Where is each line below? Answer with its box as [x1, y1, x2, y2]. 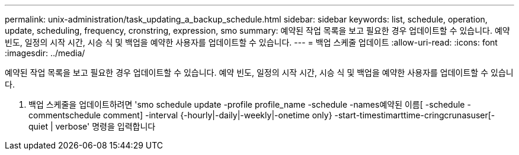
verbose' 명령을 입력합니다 [55, 121, 156, 131]
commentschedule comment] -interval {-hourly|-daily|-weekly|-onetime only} [28, 110, 332, 120]
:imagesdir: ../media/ [5, 48, 85, 58]
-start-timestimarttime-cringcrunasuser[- [334, 110, 495, 120]
